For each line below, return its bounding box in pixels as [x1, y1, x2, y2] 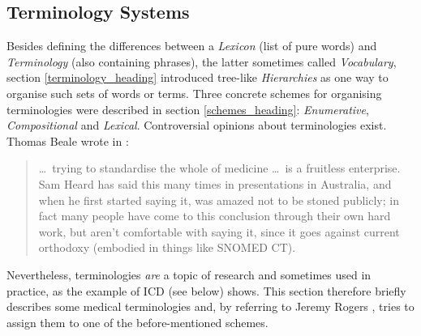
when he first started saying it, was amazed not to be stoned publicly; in [38, 191, 399, 208]
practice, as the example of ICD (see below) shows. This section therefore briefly [6, 282, 406, 299]
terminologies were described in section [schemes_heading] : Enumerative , [6, 100, 369, 117]
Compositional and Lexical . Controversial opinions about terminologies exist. [6, 117, 387, 134]
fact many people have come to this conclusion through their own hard [38, 207, 391, 224]
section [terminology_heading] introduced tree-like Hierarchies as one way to [6, 69, 389, 86]
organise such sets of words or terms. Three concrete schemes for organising [6, 84, 382, 101]
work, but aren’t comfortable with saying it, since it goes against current [38, 223, 400, 240]
